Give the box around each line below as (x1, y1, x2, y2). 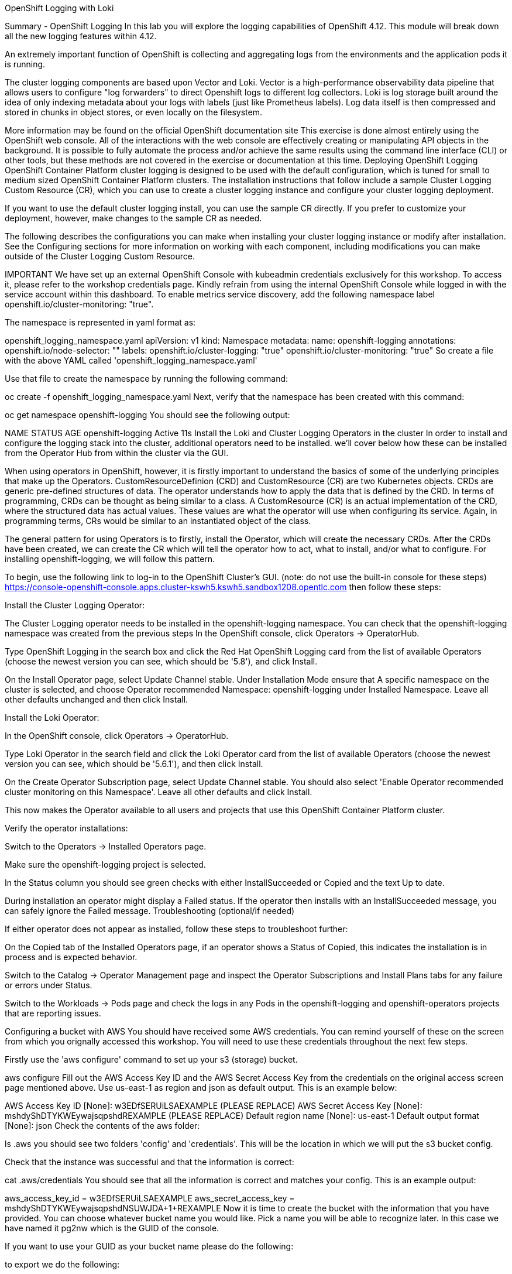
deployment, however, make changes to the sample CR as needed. (5, 213, 262, 223)
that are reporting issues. (5, 1008, 101, 1018)
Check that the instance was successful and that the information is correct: (5, 1157, 294, 1167)
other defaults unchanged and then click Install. (5, 694, 188, 704)
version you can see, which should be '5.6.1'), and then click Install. (5, 759, 263, 769)
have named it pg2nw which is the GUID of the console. (5, 1223, 219, 1233)
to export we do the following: (5, 1259, 120, 1269)
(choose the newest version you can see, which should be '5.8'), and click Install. (5, 656, 318, 666)
